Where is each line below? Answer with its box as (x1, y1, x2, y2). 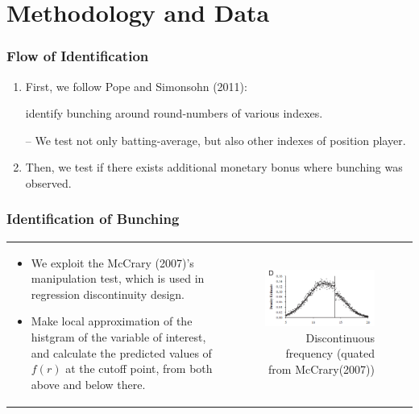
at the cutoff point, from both (65, 360, 213, 377)
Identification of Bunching (6, 209, 180, 229)
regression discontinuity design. (31, 285, 185, 302)
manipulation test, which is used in (31, 270, 205, 287)
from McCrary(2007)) (268, 360, 375, 377)
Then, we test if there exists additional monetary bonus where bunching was (25, 159, 403, 176)
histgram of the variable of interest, (31, 328, 206, 345)
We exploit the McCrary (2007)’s (31, 254, 194, 271)
